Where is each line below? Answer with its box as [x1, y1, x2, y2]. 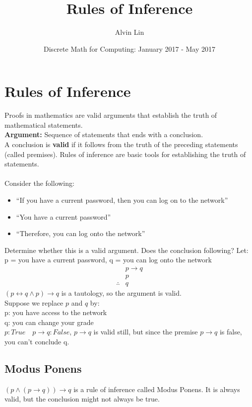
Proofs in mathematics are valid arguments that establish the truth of [4, 110, 217, 120]
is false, [219, 326, 242, 337]
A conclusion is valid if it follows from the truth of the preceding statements [4, 139, 238, 150]
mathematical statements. [4, 119, 83, 130]
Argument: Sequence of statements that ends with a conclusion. [4, 129, 203, 140]
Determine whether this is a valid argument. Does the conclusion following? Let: [4, 244, 249, 255]
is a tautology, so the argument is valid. [61, 288, 182, 298]
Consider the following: [4, 178, 74, 188]
